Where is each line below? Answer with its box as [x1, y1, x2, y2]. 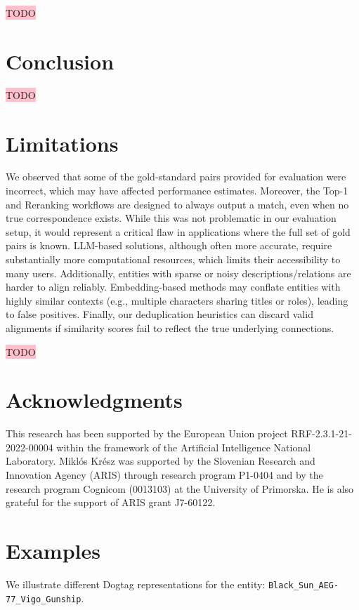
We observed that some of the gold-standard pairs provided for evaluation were [6, 169, 346, 184]
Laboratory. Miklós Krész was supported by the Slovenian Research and [6, 453, 315, 468]
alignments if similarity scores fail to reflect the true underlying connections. [6, 320, 334, 335]
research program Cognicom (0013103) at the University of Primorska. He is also [6, 481, 354, 496]
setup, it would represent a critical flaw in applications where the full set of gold [6, 224, 351, 239]
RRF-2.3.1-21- [291, 426, 352, 441]
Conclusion [6, 46, 115, 75]
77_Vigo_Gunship [6, 594, 81, 604]
